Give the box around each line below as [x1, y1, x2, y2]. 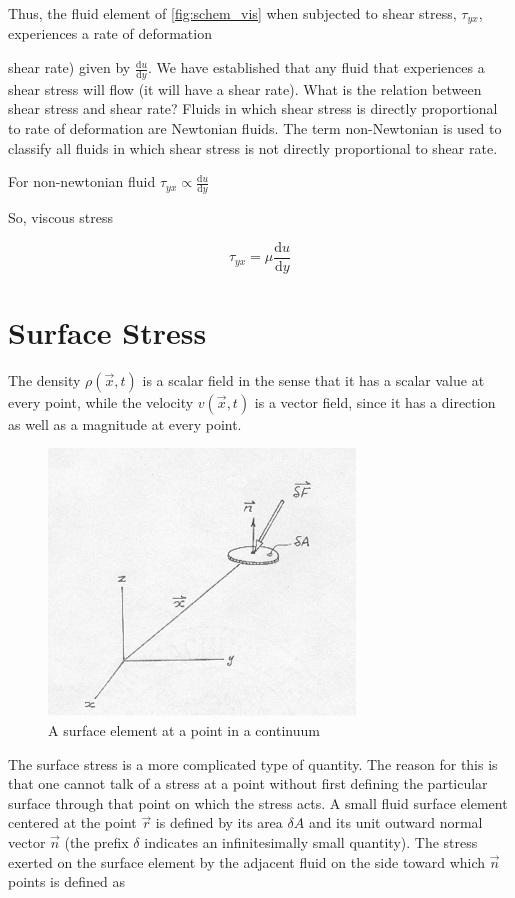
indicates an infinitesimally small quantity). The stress [144, 832, 478, 853]
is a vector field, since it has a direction [254, 391, 496, 412]
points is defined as [8, 871, 125, 892]
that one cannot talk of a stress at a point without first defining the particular [8, 773, 488, 794]
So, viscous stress [8, 207, 114, 228]
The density [8, 369, 81, 390]
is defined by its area [155, 812, 283, 833]
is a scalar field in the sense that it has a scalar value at [142, 369, 485, 390]
